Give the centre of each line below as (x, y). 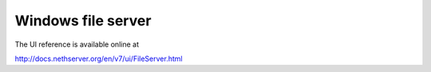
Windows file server (83, 21)
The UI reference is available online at (77, 44)
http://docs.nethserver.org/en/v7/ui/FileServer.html (99, 59)
